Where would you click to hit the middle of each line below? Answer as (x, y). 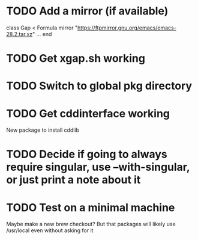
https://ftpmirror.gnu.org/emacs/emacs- (127, 28)
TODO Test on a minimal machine (91, 207)
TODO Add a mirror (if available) (87, 11)
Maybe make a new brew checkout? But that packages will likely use (91, 224)
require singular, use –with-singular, (98, 167)
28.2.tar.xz (19, 34)
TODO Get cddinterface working (88, 113)
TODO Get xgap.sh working (76, 59)
